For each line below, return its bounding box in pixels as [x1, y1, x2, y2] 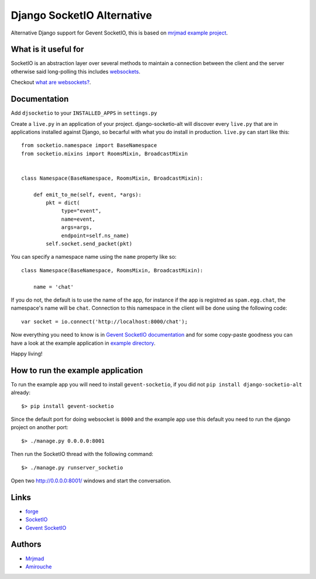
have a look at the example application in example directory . [11, 340, 156, 347]
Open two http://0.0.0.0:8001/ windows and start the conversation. [11, 477, 171, 484]
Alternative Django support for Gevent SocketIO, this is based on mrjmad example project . [11, 29, 228, 36]
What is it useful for [11, 44, 84, 54]
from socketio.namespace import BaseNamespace [21, 142, 157, 149]
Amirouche [25, 563, 52, 570]
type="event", [61, 208, 102, 214]
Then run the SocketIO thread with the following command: [11, 451, 153, 458]
